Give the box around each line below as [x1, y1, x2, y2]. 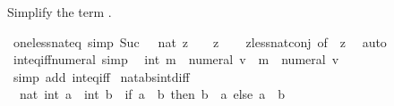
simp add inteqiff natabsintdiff [13, 67, 190, 86]
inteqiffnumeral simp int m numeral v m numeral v [13, 50, 339, 69]
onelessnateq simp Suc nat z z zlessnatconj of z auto [13, 32, 387, 51]
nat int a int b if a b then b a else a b [19, 85, 286, 103]
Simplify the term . [7, 3, 112, 20]
